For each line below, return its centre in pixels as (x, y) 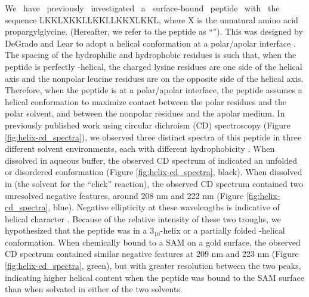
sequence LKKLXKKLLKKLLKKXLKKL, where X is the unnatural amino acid (152, 19)
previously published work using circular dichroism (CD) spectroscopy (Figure (148, 125)
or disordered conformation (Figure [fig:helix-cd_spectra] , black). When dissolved (154, 172)
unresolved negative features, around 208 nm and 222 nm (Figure (124, 195)
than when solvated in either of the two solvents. (94, 289)
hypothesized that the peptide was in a (76, 230)
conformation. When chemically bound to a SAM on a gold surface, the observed (153, 242)
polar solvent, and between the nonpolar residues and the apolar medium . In (145, 113)
